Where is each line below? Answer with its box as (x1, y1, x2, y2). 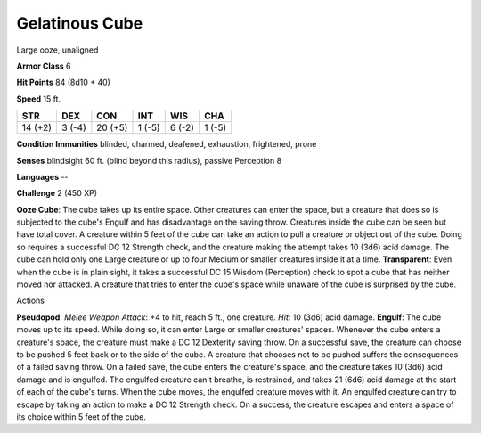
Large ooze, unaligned (16, 45, 99, 55)
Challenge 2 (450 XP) (16, 188, 98, 199)
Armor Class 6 (16, 61, 71, 71)
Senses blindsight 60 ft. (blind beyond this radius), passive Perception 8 (16, 155, 282, 166)
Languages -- (16, 171, 69, 182)
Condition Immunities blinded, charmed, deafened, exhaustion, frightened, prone (16, 139, 317, 150)
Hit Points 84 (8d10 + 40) (16, 77, 111, 88)
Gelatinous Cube (16, 13, 143, 33)
